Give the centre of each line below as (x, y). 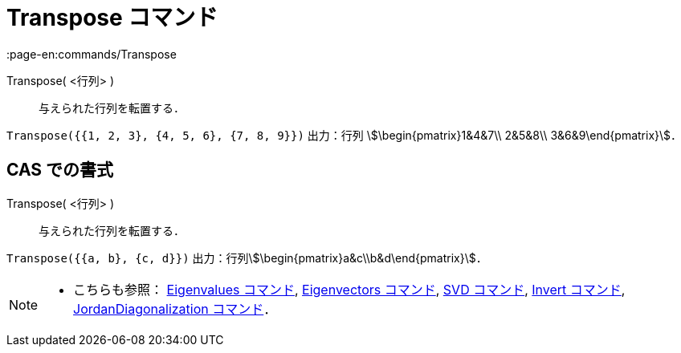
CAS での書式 (60, 170)
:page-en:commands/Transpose (92, 54)
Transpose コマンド (112, 18)
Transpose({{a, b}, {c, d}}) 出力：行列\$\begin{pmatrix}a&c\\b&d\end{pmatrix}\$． (247, 258)
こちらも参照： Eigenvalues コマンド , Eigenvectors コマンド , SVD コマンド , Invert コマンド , (349, 289)
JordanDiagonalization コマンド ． (175, 308)
